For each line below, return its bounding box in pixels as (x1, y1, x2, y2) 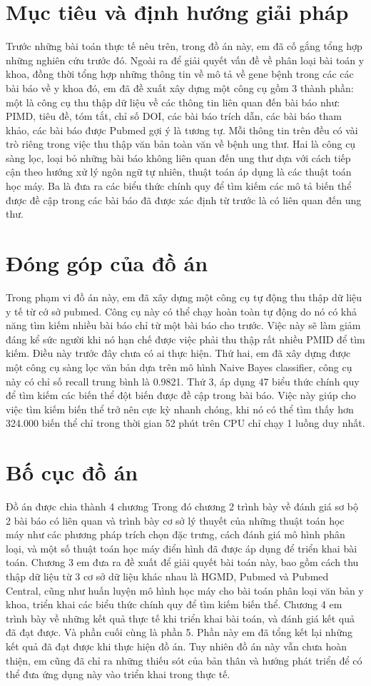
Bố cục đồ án (6, 458, 138, 487)
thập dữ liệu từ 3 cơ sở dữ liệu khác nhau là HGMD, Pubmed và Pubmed (6, 569, 329, 583)
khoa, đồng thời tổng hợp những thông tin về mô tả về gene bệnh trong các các (6, 66, 354, 81)
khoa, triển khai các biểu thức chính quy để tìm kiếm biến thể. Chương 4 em (6, 597, 342, 612)
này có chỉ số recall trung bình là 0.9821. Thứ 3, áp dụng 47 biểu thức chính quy (6, 373, 360, 388)
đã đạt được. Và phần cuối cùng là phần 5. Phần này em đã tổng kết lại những (6, 625, 352, 640)
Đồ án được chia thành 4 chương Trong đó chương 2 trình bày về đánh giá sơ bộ (6, 499, 358, 514)
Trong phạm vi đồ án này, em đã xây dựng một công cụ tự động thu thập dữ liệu (6, 289, 362, 304)
